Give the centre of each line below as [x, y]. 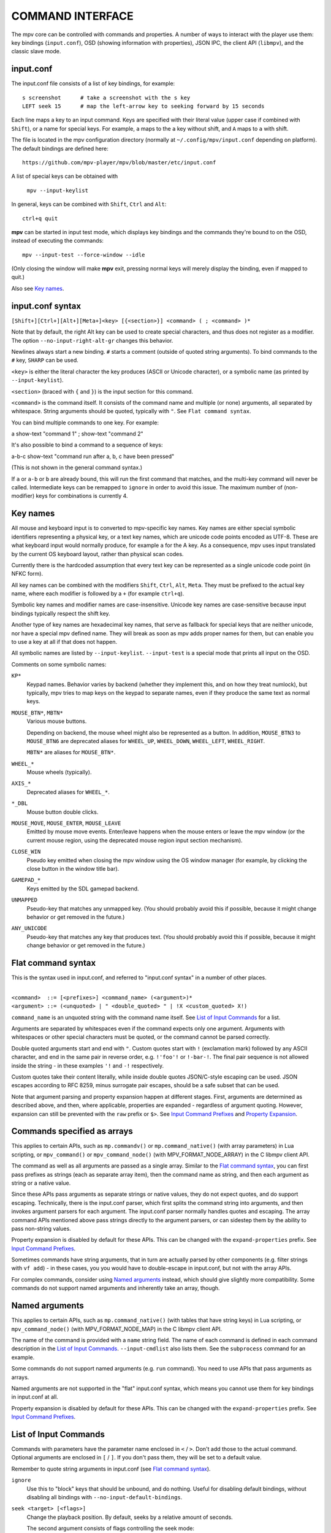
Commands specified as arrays [72, 1131]
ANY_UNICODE [29, 928]
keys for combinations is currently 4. [82, 496]
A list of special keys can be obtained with [65, 176]
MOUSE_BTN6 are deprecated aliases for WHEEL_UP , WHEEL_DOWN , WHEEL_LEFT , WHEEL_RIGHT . [146, 741]
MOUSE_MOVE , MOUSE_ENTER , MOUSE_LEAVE [66, 823]
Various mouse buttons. [57, 721]
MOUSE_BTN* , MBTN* [37, 713]
